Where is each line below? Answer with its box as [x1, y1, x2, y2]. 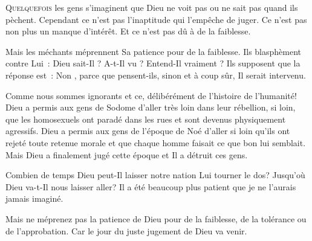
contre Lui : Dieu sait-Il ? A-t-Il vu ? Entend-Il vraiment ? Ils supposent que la [5, 57, 301, 69]
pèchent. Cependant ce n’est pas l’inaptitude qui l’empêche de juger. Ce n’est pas [5, 13, 307, 25]
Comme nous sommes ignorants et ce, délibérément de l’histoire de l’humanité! [5, 89, 297, 101]
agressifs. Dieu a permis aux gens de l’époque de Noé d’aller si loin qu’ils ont [5, 124, 290, 137]
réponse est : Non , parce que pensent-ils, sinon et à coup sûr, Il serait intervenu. [5, 68, 306, 81]
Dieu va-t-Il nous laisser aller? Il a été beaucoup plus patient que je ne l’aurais [5, 180, 296, 193]
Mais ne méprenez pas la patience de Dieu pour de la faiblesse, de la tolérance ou [5, 212, 307, 225]
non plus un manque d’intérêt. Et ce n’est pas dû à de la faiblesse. [5, 25, 251, 37]
